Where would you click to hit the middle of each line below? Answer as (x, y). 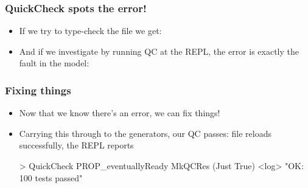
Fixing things (38, 90)
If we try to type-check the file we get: (90, 31)
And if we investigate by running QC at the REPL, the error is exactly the (159, 51)
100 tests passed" (51, 177)
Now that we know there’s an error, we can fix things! (120, 113)
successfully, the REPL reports (76, 145)
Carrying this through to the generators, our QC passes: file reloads (145, 133)
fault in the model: (54, 63)
